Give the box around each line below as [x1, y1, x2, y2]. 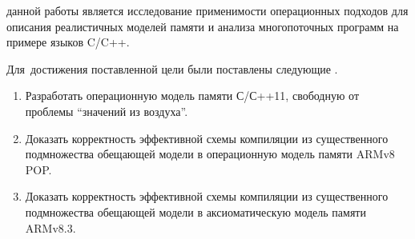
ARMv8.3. [25, 219, 76, 236]
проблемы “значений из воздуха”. [25, 102, 188, 119]
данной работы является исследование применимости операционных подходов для [6, 2, 409, 18]
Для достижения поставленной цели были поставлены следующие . [6, 60, 338, 77]
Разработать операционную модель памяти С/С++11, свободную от [25, 87, 360, 104]
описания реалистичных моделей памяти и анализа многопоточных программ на [6, 18, 399, 34]
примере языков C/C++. [6, 34, 130, 50]
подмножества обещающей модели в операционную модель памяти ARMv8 [25, 145, 395, 162]
